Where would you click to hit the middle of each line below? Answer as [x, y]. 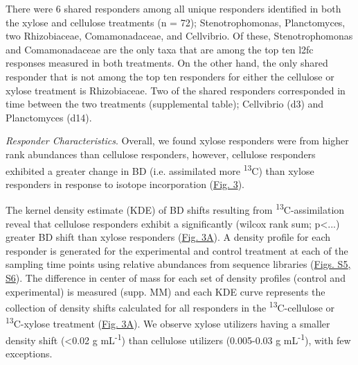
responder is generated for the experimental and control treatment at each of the [177, 250]
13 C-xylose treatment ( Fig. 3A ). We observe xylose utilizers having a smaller [168, 323]
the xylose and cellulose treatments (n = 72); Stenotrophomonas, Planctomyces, [176, 22]
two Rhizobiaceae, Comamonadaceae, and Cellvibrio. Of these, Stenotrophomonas [179, 36]
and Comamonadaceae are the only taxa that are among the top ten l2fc [160, 49]
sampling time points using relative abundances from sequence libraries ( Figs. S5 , [178, 264]
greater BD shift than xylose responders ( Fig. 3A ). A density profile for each [168, 237]
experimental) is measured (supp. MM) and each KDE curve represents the [165, 291]
